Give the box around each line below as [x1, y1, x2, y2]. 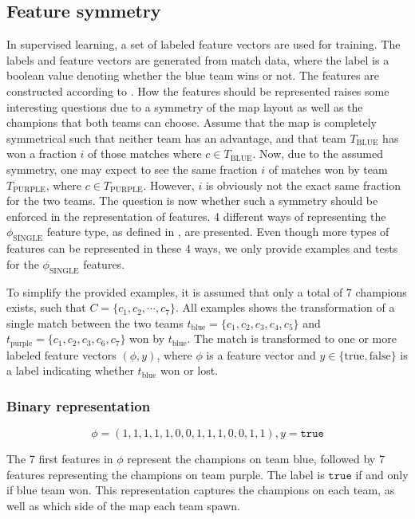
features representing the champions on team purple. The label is [6, 466, 325, 482]
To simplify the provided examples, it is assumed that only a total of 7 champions [6, 283, 407, 300]
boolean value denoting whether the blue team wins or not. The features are [6, 67, 379, 84]
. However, [143, 176, 195, 193]
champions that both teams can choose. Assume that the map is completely [6, 114, 377, 131]
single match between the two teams [6, 314, 184, 331]
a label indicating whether [6, 362, 134, 379]
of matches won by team [268, 160, 388, 177]
